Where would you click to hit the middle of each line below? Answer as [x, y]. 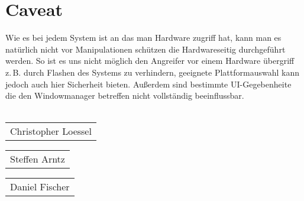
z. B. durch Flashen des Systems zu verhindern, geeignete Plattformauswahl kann [152, 72]
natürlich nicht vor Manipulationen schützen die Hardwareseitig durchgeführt [145, 49]
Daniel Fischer [40, 187]
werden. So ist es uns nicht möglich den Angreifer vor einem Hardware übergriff [150, 61]
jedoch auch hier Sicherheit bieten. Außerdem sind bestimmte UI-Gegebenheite [148, 84]
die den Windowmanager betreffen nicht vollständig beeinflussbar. [125, 95]
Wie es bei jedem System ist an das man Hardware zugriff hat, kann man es [143, 38]
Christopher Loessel [51, 131]
